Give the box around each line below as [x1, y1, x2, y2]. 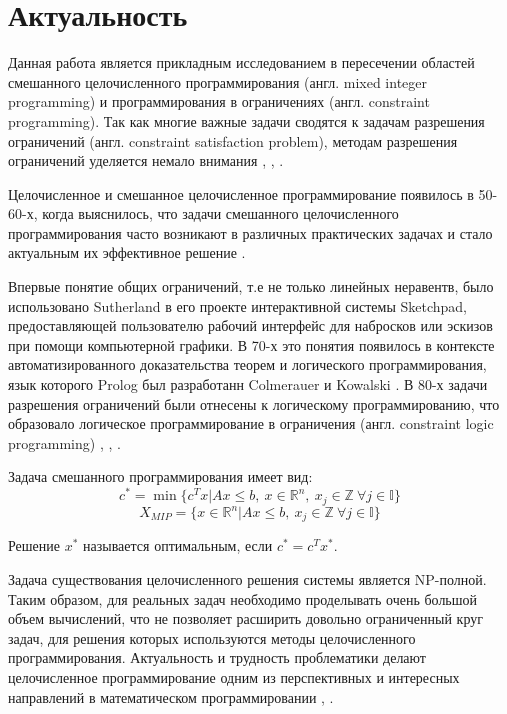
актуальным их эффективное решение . [8, 242, 246, 263]
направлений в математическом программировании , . [8, 686, 334, 707]
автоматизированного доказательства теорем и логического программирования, [8, 354, 487, 375]
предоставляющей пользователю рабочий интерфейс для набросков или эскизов [8, 315, 493, 336]
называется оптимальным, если [83, 535, 273, 556]
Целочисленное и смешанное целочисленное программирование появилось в [8, 183, 474, 204]
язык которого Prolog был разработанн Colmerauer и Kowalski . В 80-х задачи [8, 374, 488, 395]
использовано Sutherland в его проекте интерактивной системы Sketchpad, [8, 295, 468, 316]
